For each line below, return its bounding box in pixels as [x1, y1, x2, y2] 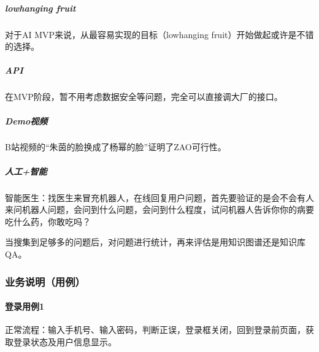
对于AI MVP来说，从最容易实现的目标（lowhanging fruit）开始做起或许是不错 [5, 28, 314, 40]
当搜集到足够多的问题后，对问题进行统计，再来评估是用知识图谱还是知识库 [5, 235, 306, 248]
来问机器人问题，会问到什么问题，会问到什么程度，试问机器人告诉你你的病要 [5, 203, 314, 216]
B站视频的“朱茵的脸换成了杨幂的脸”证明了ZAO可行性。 [5, 140, 226, 153]
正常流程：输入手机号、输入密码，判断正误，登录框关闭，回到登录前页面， [5, 323, 306, 336]
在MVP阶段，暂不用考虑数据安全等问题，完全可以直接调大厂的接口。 [5, 90, 283, 103]
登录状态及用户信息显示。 [13, 335, 117, 348]
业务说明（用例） [5, 274, 85, 289]
